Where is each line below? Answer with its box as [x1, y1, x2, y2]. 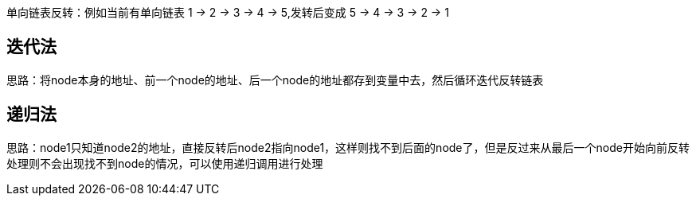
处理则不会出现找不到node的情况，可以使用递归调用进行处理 [6, 156, 323, 170]
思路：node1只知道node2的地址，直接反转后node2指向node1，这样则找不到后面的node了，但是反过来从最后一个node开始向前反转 [6, 140, 690, 154]
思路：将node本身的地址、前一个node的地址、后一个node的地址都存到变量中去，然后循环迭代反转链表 [6, 72, 544, 87]
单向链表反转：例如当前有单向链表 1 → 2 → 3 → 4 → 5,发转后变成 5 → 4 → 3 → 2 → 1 [6, 6, 449, 19]
